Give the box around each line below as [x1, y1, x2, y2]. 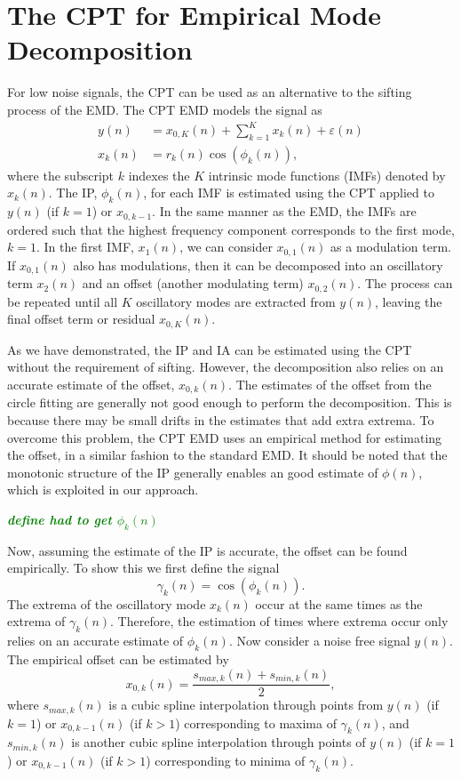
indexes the [128, 165, 190, 184]
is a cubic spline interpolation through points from [108, 695, 384, 714]
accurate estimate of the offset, [7, 374, 175, 393]
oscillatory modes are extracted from [136, 292, 336, 310]
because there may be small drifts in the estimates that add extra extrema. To [7, 410, 434, 429]
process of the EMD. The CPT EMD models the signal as [7, 100, 322, 118]
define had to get [7, 510, 112, 528]
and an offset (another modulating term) [82, 274, 304, 293]
